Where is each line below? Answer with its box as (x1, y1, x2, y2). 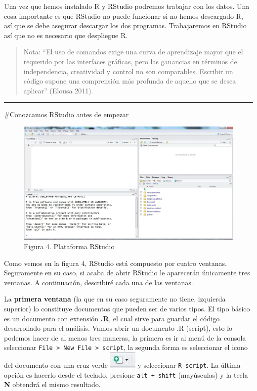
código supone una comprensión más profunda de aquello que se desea (23, 76, 236, 86)
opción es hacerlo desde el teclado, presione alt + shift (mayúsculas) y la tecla (4, 369, 248, 380)
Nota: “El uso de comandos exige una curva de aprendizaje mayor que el (23, 46, 243, 57)
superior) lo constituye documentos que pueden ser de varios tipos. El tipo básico (4, 304, 250, 314)
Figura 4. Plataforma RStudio (24, 241, 115, 252)
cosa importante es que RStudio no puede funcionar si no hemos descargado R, (4, 10, 243, 21)
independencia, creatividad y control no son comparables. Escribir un (23, 66, 233, 76)
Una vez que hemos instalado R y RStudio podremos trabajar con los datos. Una (4, 1, 250, 11)
